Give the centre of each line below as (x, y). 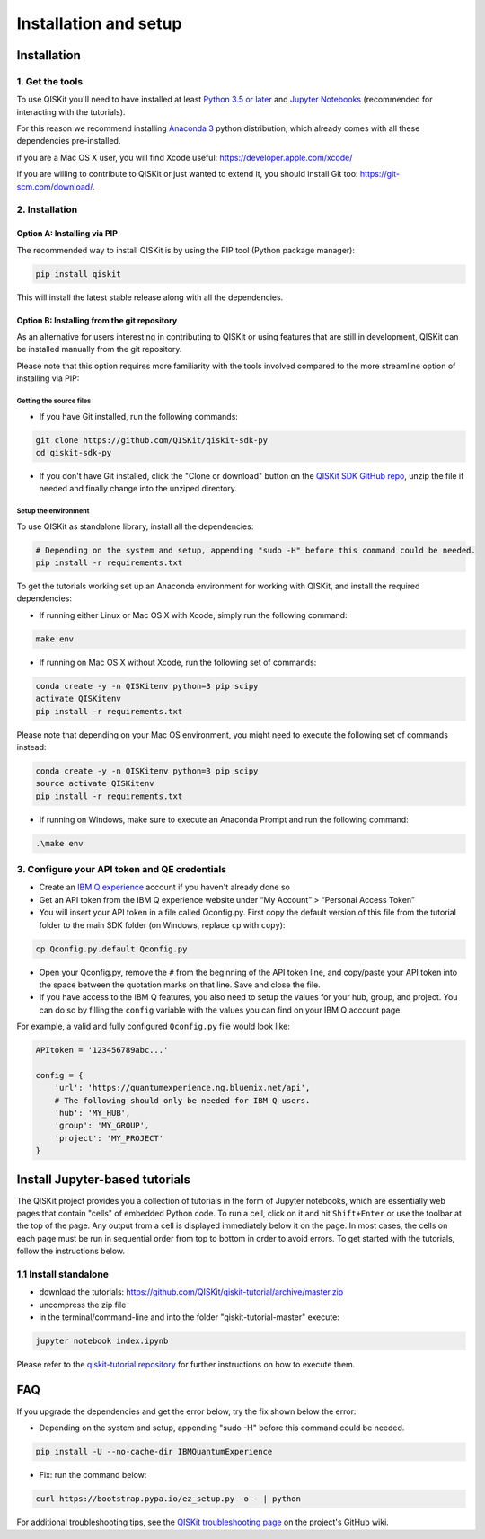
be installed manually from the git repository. (99, 349)
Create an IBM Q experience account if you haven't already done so (165, 887)
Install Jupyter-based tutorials (104, 1179)
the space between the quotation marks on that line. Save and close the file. (180, 985)
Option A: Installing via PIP (67, 234)
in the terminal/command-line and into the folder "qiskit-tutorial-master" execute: (190, 1317)
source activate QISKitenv (95, 783)
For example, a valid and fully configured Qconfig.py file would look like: (154, 1026)
